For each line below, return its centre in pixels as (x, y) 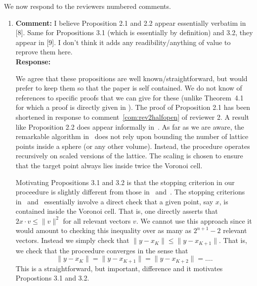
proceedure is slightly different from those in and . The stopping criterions (130, 192)
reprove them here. (44, 52)
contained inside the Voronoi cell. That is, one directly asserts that (117, 211)
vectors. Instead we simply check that (72, 240)
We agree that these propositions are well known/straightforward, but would (131, 78)
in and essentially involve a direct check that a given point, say (114, 201)
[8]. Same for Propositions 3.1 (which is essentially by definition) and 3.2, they (134, 32)
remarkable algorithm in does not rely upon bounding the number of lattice (132, 136)
